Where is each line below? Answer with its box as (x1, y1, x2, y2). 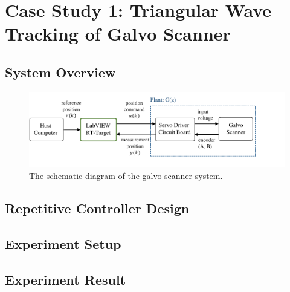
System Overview (5, 62, 116, 81)
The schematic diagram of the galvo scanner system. (29, 169, 223, 182)
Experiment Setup (5, 235, 121, 253)
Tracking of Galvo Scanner (5, 21, 231, 46)
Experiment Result (5, 270, 126, 288)
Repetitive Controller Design (5, 199, 190, 218)
